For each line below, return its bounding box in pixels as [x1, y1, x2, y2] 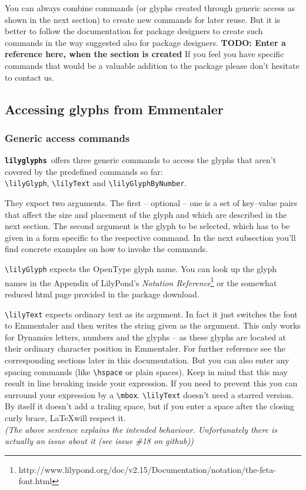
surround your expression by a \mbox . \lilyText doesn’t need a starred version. [5, 388, 294, 400]
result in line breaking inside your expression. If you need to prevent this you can [5, 377, 298, 389]
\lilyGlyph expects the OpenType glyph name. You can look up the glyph [5, 263, 277, 275]
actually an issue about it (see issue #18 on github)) [5, 435, 194, 447]
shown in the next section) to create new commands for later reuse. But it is [5, 13, 281, 25]
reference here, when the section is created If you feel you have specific [5, 48, 284, 60]
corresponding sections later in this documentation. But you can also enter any [5, 353, 290, 366]
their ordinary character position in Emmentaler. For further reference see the [5, 342, 285, 355]
